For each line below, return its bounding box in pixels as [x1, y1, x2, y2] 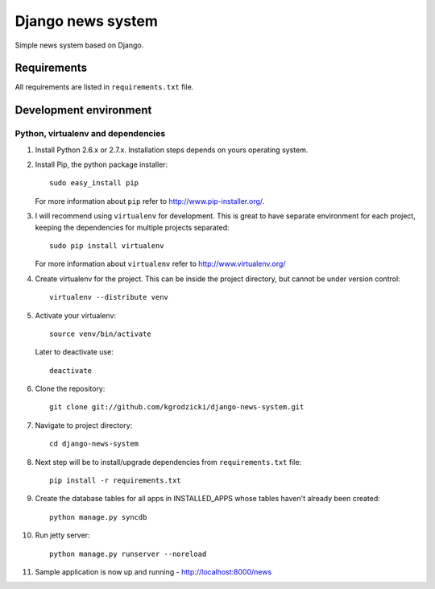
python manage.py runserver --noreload [49, 549, 207, 558]
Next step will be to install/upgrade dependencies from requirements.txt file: [35, 457, 302, 467]
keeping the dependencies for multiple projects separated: [35, 222, 230, 232]
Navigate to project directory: [35, 420, 133, 430]
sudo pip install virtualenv [49, 241, 164, 250]
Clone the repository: [35, 384, 106, 394]
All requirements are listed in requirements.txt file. [14, 82, 194, 92]
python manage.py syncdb [49, 512, 147, 521]
